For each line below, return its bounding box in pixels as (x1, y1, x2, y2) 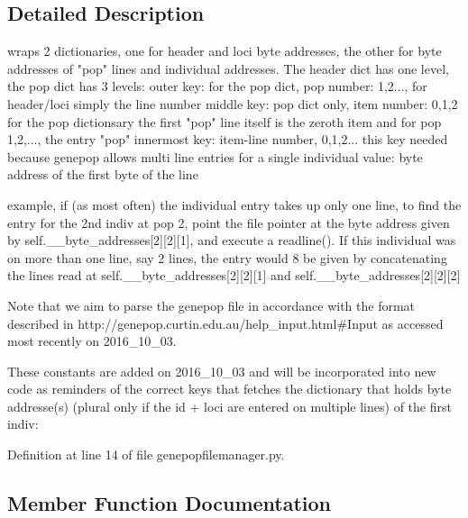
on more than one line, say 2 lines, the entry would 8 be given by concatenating (7, 248, 447, 267)
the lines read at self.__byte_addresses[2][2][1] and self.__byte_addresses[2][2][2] (7, 266, 461, 285)
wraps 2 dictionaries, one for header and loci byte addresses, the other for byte (7, 41, 442, 60)
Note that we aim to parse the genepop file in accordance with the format (7, 295, 416, 314)
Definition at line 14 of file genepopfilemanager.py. (7, 445, 285, 464)
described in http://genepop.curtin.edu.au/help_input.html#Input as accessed (7, 314, 444, 332)
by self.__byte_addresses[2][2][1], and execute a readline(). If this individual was (7, 231, 456, 250)
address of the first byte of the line (7, 165, 198, 184)
